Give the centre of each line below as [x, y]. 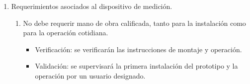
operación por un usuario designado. [90, 75]
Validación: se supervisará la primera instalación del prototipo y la [136, 66]
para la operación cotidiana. [66, 33]
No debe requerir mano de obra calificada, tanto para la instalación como [134, 23]
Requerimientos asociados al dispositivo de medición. [92, 6]
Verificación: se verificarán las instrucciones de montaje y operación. [138, 49]
